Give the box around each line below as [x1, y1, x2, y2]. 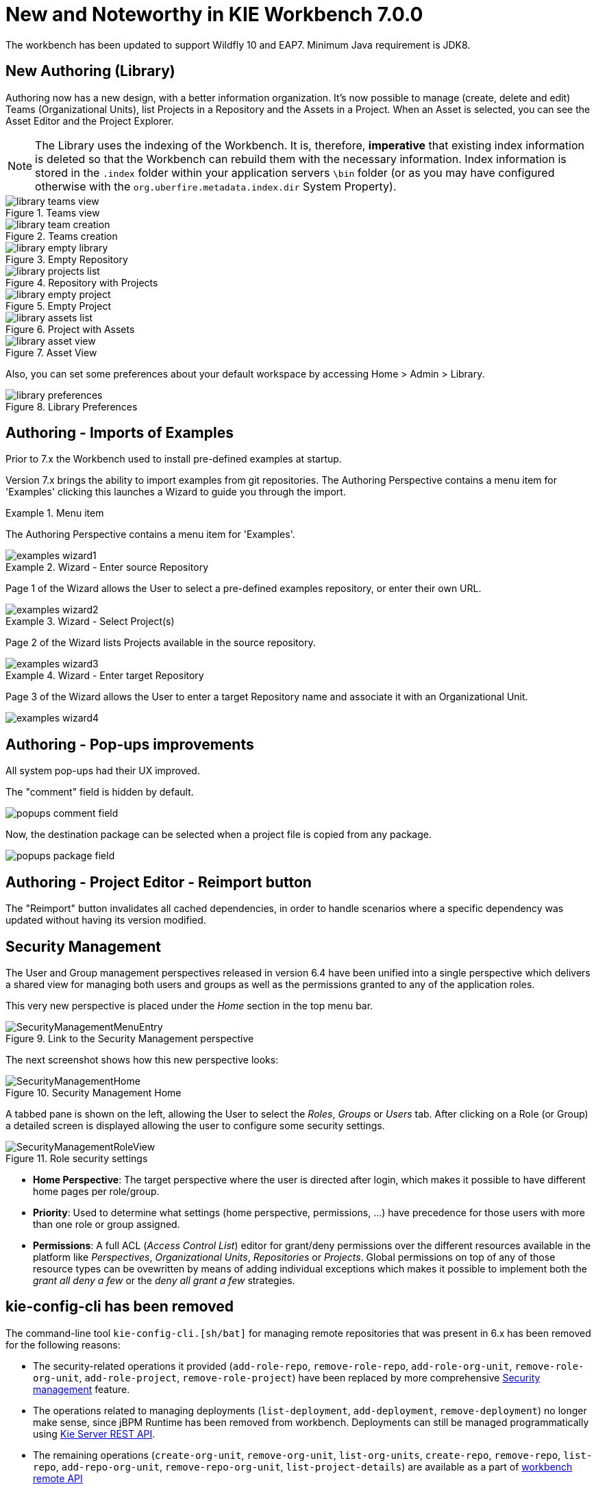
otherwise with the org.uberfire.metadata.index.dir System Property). [35, 179, 397, 193]
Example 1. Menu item [5, 507, 104, 519]
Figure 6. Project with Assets [5, 323, 135, 335]
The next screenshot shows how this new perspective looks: [5, 1053, 279, 1066]
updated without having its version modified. [5, 914, 206, 926]
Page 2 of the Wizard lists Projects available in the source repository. [5, 637, 316, 649]
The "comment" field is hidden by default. [5, 786, 194, 798]
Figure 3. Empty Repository [5, 253, 128, 265]
